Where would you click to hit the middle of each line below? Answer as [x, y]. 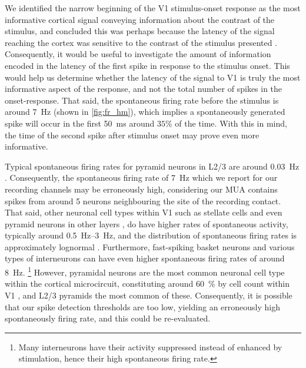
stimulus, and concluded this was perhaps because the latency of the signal [140, 31]
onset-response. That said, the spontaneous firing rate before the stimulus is [142, 100]
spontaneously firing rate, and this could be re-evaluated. [108, 318]
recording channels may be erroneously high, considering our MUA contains [141, 189]
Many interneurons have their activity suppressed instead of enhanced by [150, 347]
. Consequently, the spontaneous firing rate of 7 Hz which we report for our [141, 178]
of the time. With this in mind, [231, 123]
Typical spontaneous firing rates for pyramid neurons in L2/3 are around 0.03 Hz [152, 166]
